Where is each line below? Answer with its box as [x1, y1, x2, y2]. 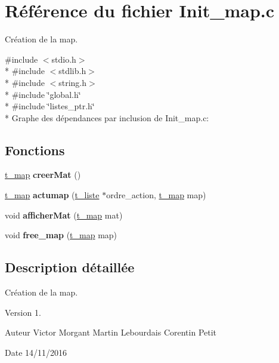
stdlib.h [58, 64, 86, 77]
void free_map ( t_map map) [5, 229, 117, 241]
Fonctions [5, 140, 65, 159]
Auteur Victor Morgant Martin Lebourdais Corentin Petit [5, 326, 217, 339]
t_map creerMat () [5, 168, 81, 181]
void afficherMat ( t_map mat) [5, 208, 123, 221]
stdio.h [51, 53, 76, 65]
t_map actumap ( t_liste [5, 189, 100, 201]
